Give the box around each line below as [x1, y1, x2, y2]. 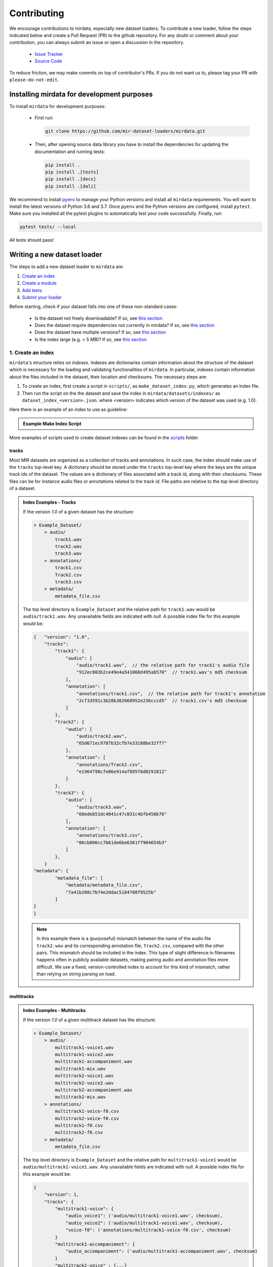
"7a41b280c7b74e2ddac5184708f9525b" [65, 889, 157, 895]
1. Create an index [9, 349, 54, 356]
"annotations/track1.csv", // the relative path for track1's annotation [76, 691, 265, 696]
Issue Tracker [34, 51, 63, 57]
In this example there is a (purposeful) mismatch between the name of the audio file [36, 936, 211, 942]
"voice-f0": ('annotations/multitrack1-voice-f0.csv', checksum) [65, 1227, 231, 1233]
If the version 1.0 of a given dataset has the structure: [23, 508, 134, 514]
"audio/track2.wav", [76, 733, 127, 739]
